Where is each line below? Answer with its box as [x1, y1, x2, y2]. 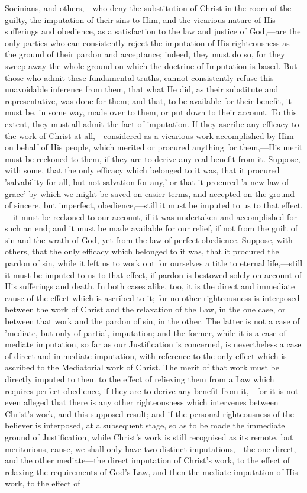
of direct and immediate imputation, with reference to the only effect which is [5, 349, 287, 362]
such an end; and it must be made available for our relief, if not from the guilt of [5, 222, 298, 234]
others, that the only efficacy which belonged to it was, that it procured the [5, 245, 279, 257]
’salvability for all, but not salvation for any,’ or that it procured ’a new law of [5, 175, 289, 188]
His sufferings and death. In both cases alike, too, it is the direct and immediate [5, 280, 295, 292]
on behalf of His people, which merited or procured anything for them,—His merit [5, 141, 303, 153]
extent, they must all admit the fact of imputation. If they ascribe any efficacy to [5, 117, 299, 130]
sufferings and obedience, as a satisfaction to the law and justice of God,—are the [5, 25, 301, 37]
